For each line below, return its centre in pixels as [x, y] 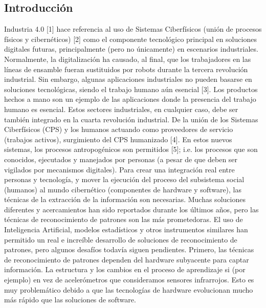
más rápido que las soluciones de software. [70, 300]
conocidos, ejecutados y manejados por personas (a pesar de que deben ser [121, 159]
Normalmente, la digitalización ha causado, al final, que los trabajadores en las [128, 59]
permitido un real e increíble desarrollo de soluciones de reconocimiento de [121, 239]
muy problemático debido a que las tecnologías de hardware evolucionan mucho [129, 289]
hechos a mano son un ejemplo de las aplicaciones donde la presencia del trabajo [130, 99]
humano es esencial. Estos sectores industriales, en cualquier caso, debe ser [121, 109]
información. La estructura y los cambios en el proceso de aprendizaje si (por [125, 269]
